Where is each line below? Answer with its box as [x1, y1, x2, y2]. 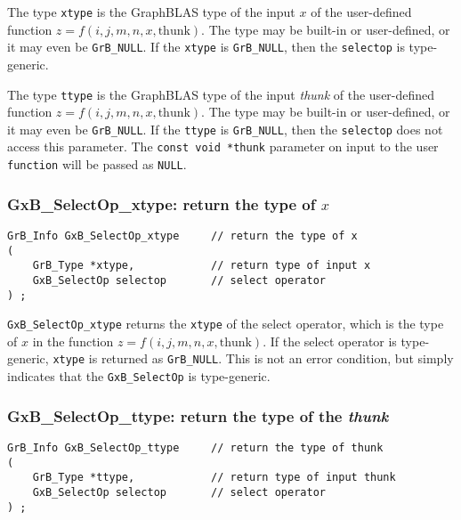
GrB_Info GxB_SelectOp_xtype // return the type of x [7, 229, 358, 242]
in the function [32, 331, 114, 350]
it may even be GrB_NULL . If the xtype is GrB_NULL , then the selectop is [7, 37, 405, 56]
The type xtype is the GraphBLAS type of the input [7, 3, 295, 20]
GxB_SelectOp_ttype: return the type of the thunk [7, 404, 389, 427]
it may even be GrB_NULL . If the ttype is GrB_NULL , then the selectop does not [7, 119, 443, 138]
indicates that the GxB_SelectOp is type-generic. [7, 367, 271, 386]
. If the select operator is [263, 331, 397, 350]
